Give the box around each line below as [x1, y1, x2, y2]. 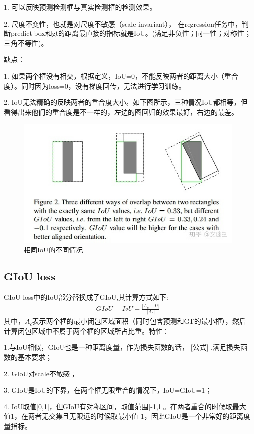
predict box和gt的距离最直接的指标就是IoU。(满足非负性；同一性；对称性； [10, 28, 252, 38]
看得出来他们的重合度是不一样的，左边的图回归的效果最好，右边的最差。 [4, 106, 238, 117]
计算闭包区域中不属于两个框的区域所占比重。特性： [4, 325, 169, 336]
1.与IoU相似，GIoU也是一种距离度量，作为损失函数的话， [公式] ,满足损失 [4, 342, 240, 352]
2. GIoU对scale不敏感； [4, 368, 77, 378]
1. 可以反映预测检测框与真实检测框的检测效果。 [4, 2, 157, 12]
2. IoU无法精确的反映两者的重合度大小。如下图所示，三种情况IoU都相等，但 [4, 97, 248, 107]
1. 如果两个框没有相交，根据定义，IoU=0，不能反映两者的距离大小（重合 [4, 70, 238, 81]
